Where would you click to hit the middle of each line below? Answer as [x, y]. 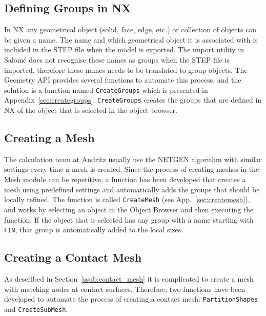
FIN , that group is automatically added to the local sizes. [94, 230]
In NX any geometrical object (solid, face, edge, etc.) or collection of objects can [130, 29]
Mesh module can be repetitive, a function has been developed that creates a [125, 179]
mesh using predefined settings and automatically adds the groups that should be [132, 189]
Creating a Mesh [49, 138]
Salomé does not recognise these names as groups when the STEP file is [117, 59]
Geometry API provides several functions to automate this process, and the [123, 80]
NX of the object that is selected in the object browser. [91, 110]
